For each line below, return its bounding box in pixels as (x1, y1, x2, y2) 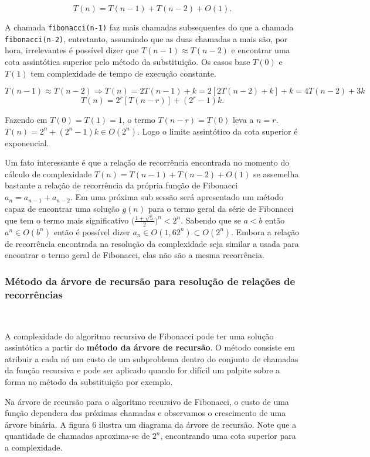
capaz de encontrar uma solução (5, 202, 120, 214)
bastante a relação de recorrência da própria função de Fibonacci (5, 179, 238, 191)
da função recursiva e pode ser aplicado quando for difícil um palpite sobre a (5, 364, 280, 376)
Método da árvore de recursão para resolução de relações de (5, 273, 296, 288)
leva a (233, 114, 254, 126)
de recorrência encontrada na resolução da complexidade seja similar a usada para (5, 237, 299, 249)
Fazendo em (5, 114, 47, 126)
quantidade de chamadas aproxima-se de (5, 429, 150, 442)
